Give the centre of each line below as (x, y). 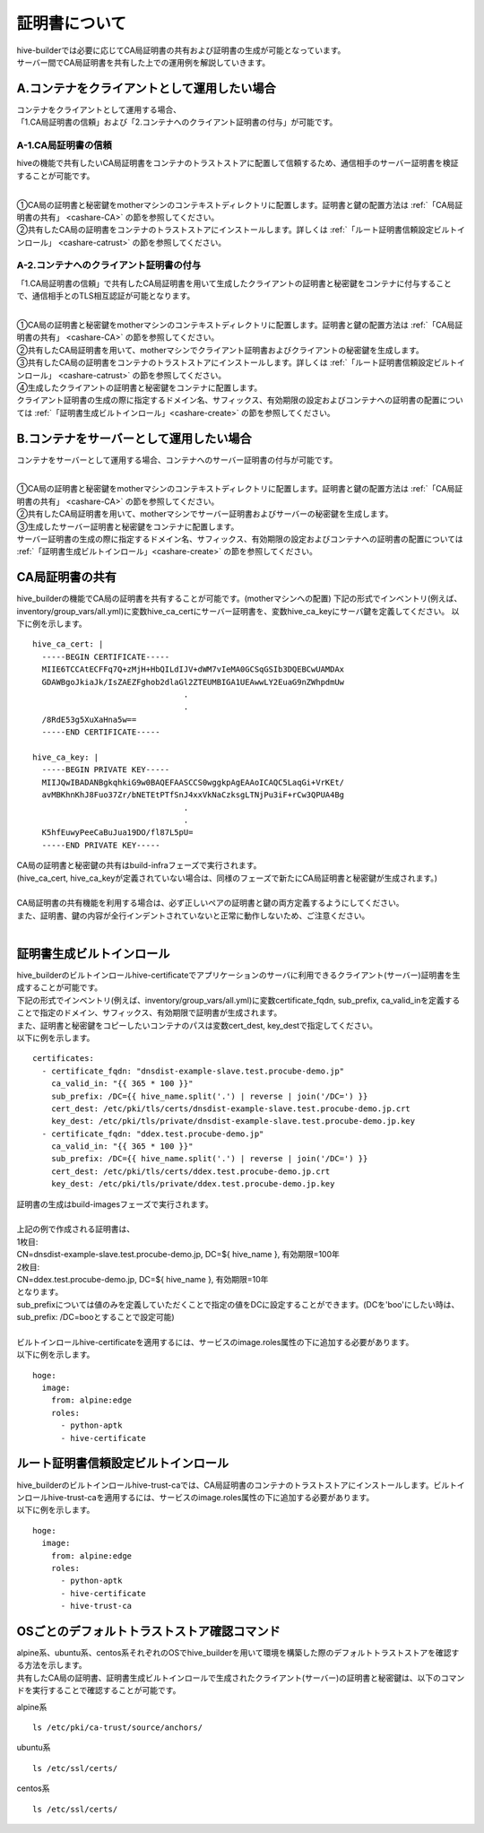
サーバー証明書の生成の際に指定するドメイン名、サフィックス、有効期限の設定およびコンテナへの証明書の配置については (240, 539)
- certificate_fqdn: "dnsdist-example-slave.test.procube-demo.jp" (193, 1071)
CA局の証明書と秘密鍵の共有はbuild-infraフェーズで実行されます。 (139, 865)
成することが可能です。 (60, 987)
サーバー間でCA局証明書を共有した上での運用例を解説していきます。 (143, 62)
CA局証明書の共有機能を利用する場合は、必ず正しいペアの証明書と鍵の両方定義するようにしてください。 (210, 903)
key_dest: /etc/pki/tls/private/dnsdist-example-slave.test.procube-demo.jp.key (233, 1121)
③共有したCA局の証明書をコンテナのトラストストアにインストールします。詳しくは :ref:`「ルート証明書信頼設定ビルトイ (241, 362)
